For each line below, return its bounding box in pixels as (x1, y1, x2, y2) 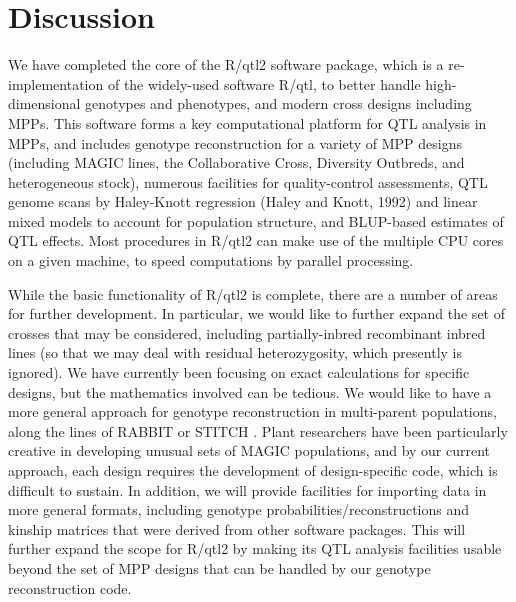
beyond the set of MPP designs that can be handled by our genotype (8, 557, 431, 578)
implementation (8, 73, 104, 94)
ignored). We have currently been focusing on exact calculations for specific (8, 362, 470, 383)
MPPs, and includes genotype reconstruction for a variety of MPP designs (8, 132, 463, 153)
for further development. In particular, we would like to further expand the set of (8, 303, 505, 324)
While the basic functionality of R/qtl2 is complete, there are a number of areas (8, 283, 498, 304)
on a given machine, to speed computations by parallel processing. (8, 250, 414, 271)
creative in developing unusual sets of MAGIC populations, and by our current (8, 440, 491, 461)
